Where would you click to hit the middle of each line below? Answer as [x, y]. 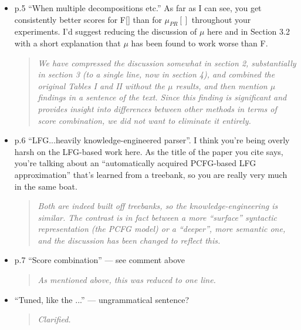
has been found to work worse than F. [199, 43]
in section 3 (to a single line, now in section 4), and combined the [156, 74]
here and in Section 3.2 [248, 31]
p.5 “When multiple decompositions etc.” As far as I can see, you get [138, 8]
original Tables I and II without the [102, 85]
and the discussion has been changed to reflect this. [129, 240]
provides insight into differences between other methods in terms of [157, 108]
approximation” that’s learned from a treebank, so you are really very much [151, 174]
